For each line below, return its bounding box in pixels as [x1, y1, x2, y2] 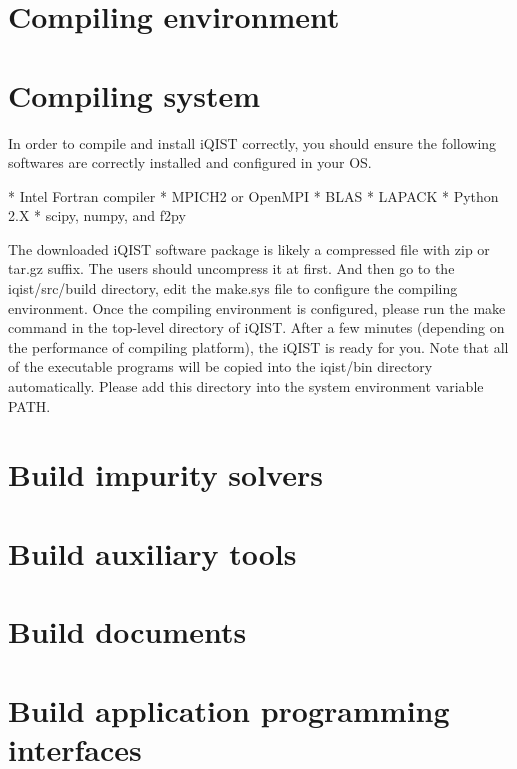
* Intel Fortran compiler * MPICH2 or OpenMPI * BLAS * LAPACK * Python [8, 185, 499, 206]
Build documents [8, 611, 247, 652]
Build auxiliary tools [8, 532, 297, 573]
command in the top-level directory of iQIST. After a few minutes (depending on [8, 317, 505, 338]
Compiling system [8, 74, 261, 115]
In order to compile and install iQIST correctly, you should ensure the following [8, 132, 497, 153]
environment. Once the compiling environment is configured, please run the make [8, 297, 506, 318]
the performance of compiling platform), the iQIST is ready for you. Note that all [8, 336, 509, 357]
